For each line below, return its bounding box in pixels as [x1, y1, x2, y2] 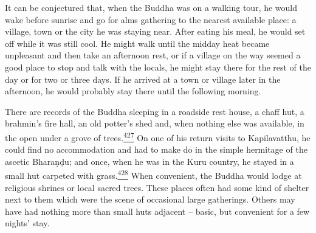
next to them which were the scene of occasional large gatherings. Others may [5, 193, 295, 206]
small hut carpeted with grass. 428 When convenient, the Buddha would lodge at [5, 167, 302, 182]
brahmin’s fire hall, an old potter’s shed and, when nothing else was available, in [5, 117, 304, 130]
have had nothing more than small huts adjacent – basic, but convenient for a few [5, 204, 310, 217]
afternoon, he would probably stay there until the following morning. [5, 85, 261, 97]
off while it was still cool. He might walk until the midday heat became [5, 37, 270, 49]
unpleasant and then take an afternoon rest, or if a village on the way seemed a [5, 49, 301, 61]
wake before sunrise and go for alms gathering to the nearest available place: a [5, 13, 297, 26]
